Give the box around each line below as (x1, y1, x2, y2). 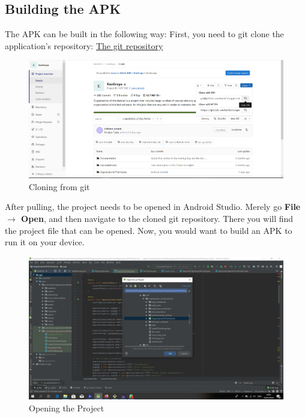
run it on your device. (5, 236, 85, 248)
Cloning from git (29, 180, 90, 193)
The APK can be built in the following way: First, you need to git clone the (5, 28, 284, 40)
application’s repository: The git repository (5, 39, 163, 52)
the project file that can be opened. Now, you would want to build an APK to (5, 224, 292, 236)
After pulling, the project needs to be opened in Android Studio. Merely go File (5, 200, 301, 213)
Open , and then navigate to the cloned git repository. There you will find (21, 212, 294, 225)
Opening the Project (29, 401, 104, 414)
